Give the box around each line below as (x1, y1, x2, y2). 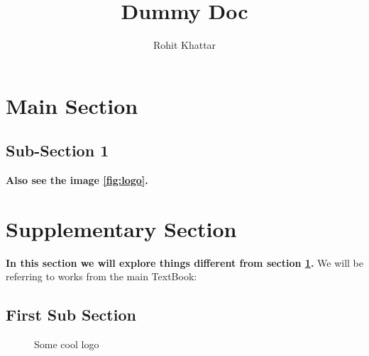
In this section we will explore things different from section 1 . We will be (6, 255, 363, 270)
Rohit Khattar (153, 38, 216, 52)
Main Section (6, 91, 138, 120)
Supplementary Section (6, 214, 237, 243)
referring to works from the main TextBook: (6, 269, 197, 284)
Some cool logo (34, 337, 99, 352)
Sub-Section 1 (6, 139, 109, 161)
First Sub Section (6, 304, 136, 326)
